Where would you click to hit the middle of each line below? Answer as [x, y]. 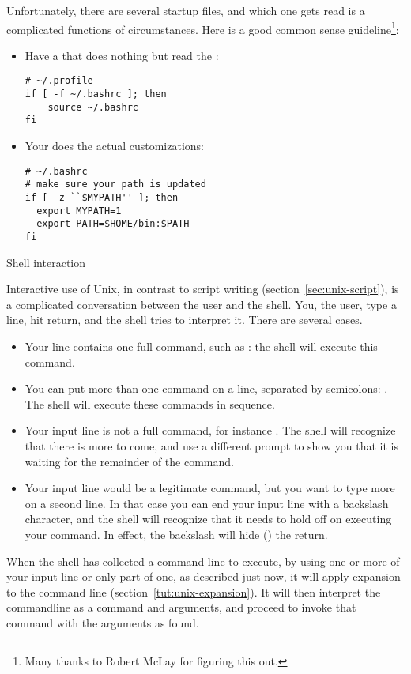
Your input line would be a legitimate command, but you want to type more [210, 488]
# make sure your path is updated [115, 185]
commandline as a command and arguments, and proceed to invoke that [181, 607]
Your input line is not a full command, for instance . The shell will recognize [210, 430]
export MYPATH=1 [79, 211]
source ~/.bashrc [93, 107]
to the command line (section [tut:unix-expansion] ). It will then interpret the [194, 591]
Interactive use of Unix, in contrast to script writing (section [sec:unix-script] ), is [203, 289]
